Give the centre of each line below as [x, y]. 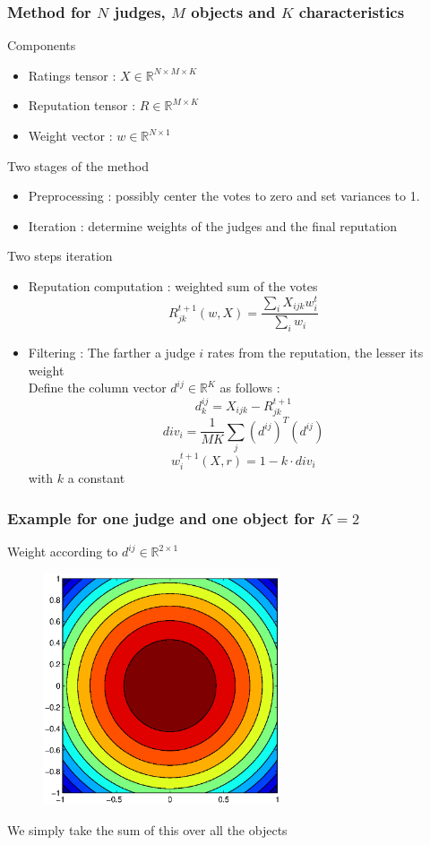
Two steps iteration [60, 256]
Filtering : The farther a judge [112, 353]
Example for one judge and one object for [161, 517]
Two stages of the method [78, 165]
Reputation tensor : [82, 105]
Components [42, 45]
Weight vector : [70, 135]
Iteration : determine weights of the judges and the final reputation [213, 225]
